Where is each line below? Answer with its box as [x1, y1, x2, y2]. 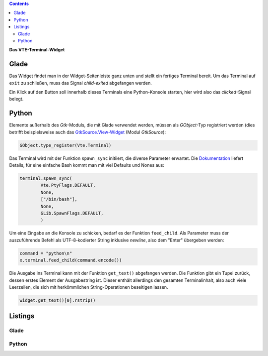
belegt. [9, 96, 24, 102]
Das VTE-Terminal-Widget [9, 47, 65, 53]
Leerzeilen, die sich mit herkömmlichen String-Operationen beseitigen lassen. [9, 284, 168, 290]
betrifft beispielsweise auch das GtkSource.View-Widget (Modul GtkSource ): [9, 129, 166, 135]
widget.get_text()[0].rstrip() [19, 297, 96, 303]
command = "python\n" [19, 250, 72, 256]
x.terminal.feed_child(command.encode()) [19, 257, 122, 263]
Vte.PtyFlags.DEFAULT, [40, 182, 96, 188]
